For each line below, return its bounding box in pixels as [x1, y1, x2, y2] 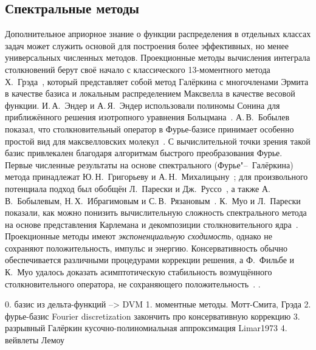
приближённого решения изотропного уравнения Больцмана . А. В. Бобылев [5, 111, 290, 123]
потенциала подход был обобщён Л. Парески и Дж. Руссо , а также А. [5, 182, 270, 194]
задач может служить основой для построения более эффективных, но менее [5, 39, 289, 52]
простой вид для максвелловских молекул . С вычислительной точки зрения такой [5, 134, 311, 147]
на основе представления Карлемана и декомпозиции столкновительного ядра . [5, 218, 298, 230]
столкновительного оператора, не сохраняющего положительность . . [5, 277, 261, 290]
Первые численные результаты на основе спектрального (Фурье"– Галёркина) [5, 158, 294, 171]
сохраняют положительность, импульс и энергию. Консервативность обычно [5, 241, 288, 254]
